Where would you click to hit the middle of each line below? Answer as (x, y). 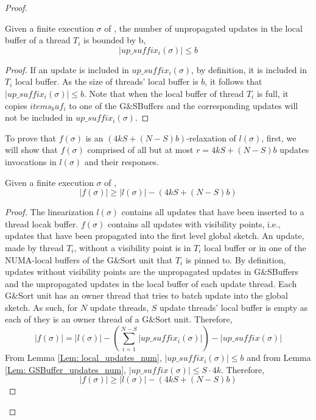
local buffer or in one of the (255, 247)
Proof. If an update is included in (67, 69)
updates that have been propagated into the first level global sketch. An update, (155, 236)
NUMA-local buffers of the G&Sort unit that (89, 259)
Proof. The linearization (49, 212)
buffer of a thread (38, 40)
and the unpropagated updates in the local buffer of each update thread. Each (151, 283)
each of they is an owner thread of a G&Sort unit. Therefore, (119, 319)
